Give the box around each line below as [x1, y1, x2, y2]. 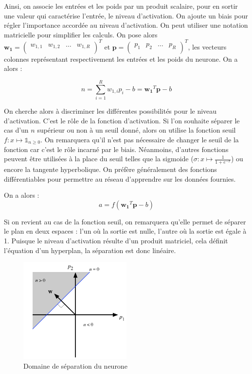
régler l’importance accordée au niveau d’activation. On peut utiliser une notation [4, 20, 248, 30]
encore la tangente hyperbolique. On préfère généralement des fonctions [4, 164, 217, 174]
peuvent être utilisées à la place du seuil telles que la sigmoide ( [4, 153, 194, 164]
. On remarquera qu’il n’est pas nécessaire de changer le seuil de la [40, 134, 239, 144]
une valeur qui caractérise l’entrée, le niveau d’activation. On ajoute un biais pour [4, 10, 248, 20]
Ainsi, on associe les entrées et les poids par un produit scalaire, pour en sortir [4, 1, 238, 11]
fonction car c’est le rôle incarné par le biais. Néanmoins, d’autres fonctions [4, 144, 229, 154]
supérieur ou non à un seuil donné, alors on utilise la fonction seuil [37, 125, 236, 135]
